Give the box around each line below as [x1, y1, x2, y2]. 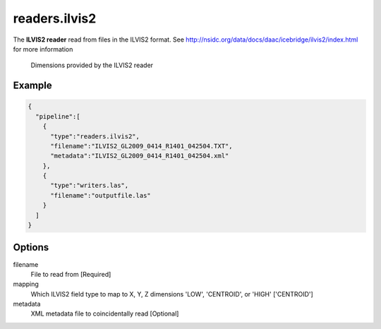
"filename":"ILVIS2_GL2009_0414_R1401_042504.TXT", [50, 142, 233, 150]
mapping [13, 280, 39, 289]
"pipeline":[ [35, 112, 80, 120]
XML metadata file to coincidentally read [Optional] [30, 309, 179, 318]
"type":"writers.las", [50, 181, 129, 190]
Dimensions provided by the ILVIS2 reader [30, 61, 154, 70]
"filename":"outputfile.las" [50, 191, 151, 199]
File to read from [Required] [30, 270, 111, 278]
